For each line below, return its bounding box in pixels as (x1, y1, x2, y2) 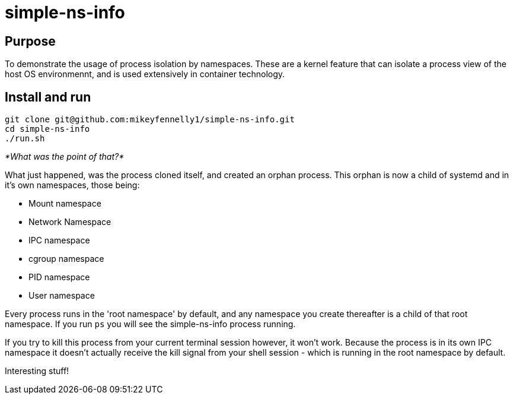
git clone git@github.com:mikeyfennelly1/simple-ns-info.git (5, 115, 295, 125)
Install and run (5, 89, 91, 104)
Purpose (5, 33, 56, 49)
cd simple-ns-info (5, 124, 90, 134)
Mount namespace (28, 198, 101, 209)
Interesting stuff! (5, 366, 69, 376)
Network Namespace (28, 217, 111, 227)
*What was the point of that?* (5, 151, 125, 162)
